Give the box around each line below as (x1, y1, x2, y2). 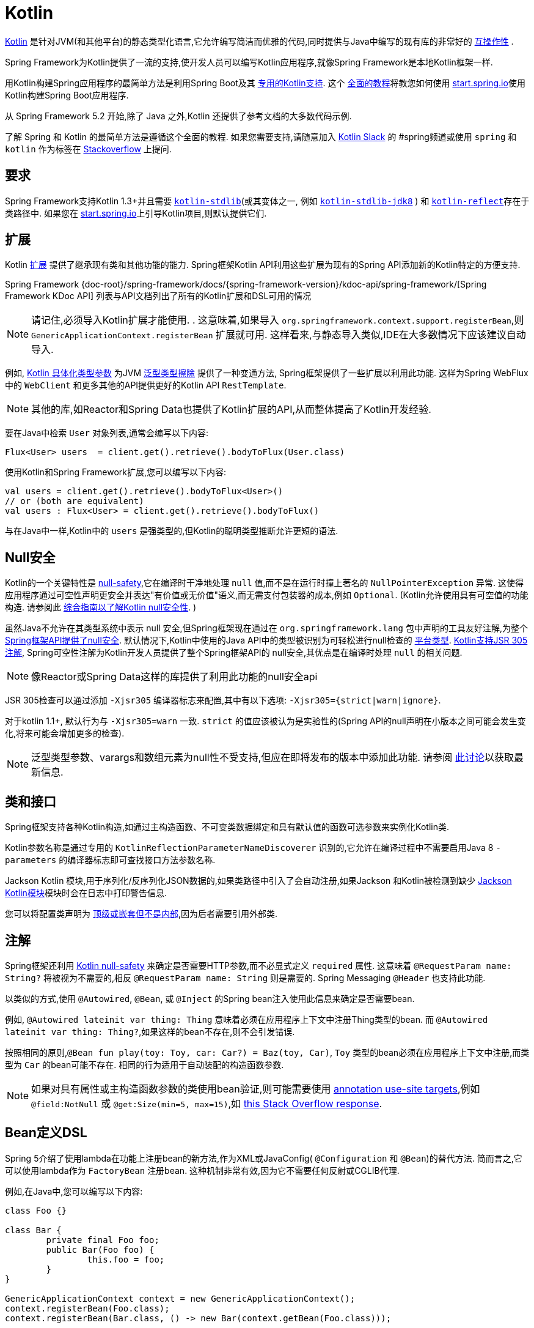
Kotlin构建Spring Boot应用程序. (5, 89, 129, 100)
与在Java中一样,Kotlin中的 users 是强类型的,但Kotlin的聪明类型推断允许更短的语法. (5, 525, 338, 536)
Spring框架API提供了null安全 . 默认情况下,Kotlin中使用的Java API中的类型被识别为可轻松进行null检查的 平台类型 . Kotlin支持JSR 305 (5, 635, 528, 646)
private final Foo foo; (46, 1234, 159, 1245)
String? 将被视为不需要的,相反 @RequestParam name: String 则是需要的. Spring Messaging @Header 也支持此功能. (5, 972, 486, 983)
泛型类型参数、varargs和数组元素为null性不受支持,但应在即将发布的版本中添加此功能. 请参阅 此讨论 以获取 (31, 751, 514, 764)
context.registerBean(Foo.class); (5, 1303, 170, 1313)
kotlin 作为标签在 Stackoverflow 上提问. (5, 143, 172, 154)
